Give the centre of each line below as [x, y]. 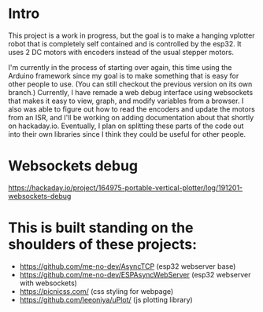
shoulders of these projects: [103, 245]
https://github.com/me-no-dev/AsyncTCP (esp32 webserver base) [128, 266]
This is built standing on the [101, 228]
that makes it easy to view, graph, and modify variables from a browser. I [126, 101]
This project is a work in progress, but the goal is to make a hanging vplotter [131, 35]
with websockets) [48, 283]
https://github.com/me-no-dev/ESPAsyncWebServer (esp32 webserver [135, 274]
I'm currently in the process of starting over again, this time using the [120, 67]
